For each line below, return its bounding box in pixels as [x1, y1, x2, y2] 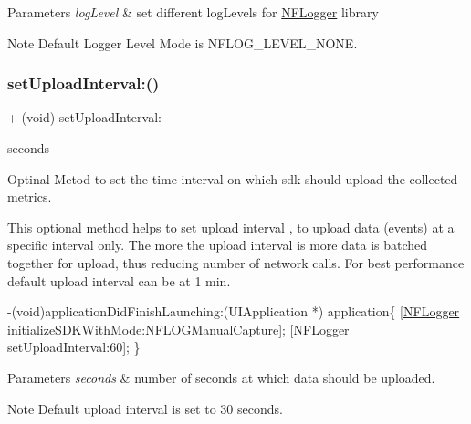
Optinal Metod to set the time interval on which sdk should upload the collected [7, 169, 458, 188]
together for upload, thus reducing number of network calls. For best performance [7, 253, 465, 272]
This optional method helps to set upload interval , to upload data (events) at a [7, 217, 455, 236]
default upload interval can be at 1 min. [7, 271, 231, 290]
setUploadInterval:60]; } [7, 337, 141, 357]
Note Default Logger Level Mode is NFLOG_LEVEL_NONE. [7, 33, 358, 52]
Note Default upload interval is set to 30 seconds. [7, 398, 283, 418]
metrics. [7, 187, 52, 206]
